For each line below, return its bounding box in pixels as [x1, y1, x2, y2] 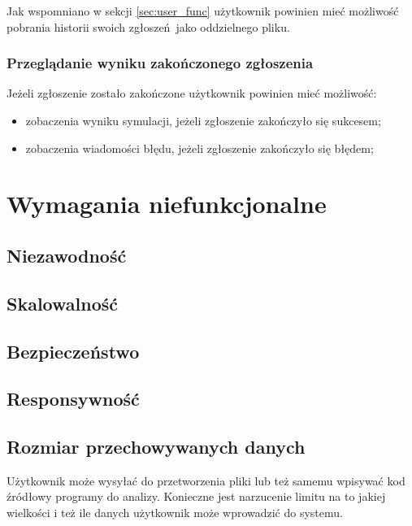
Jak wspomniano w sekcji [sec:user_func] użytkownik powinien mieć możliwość [7, 2, 399, 19]
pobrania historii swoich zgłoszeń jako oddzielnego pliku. [7, 18, 290, 35]
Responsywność [7, 386, 140, 411]
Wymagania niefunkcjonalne [7, 187, 327, 220]
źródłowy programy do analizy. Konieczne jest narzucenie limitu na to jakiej [7, 488, 386, 505]
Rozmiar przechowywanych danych [7, 434, 306, 459]
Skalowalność [7, 290, 118, 315]
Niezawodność [7, 242, 127, 267]
